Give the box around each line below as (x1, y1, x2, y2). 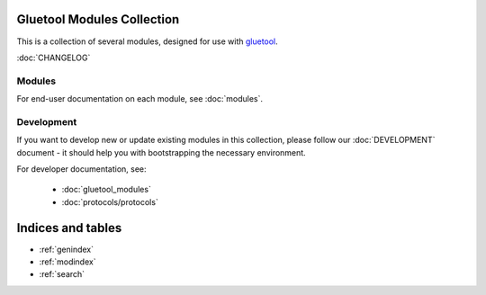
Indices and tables (16, 220, 122, 236)
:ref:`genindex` (39, 244, 94, 255)
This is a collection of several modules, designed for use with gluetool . (16, 36, 278, 47)
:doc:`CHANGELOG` (16, 52, 91, 63)
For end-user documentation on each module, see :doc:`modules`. (16, 94, 264, 104)
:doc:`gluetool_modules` (61, 184, 152, 195)
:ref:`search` (39, 269, 85, 280)
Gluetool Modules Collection (16, 12, 180, 27)
